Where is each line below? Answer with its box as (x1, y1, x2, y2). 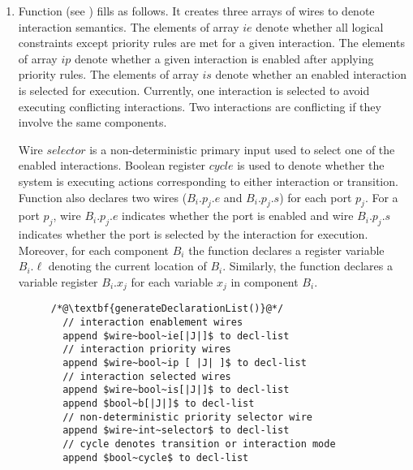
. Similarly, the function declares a (222, 257, 393, 274)
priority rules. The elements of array (18, 66, 199, 83)
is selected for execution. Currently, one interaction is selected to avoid (18, 81, 370, 98)
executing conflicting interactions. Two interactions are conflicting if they (18, 97, 381, 114)
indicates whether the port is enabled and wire (122, 207, 354, 224)
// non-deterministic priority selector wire (62, 411, 312, 423)
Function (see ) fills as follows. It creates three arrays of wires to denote (18, 2, 375, 19)
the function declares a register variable (188, 241, 385, 258)
